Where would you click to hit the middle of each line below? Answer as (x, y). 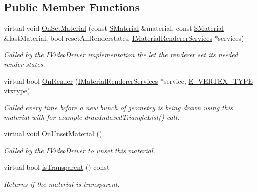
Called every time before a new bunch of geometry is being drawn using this (118, 107)
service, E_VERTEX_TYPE (208, 81)
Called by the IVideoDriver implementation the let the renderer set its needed (121, 54)
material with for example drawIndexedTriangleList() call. (92, 117)
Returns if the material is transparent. (62, 183)
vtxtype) (17, 91)
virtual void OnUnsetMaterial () (53, 133)
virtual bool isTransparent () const (57, 167)
